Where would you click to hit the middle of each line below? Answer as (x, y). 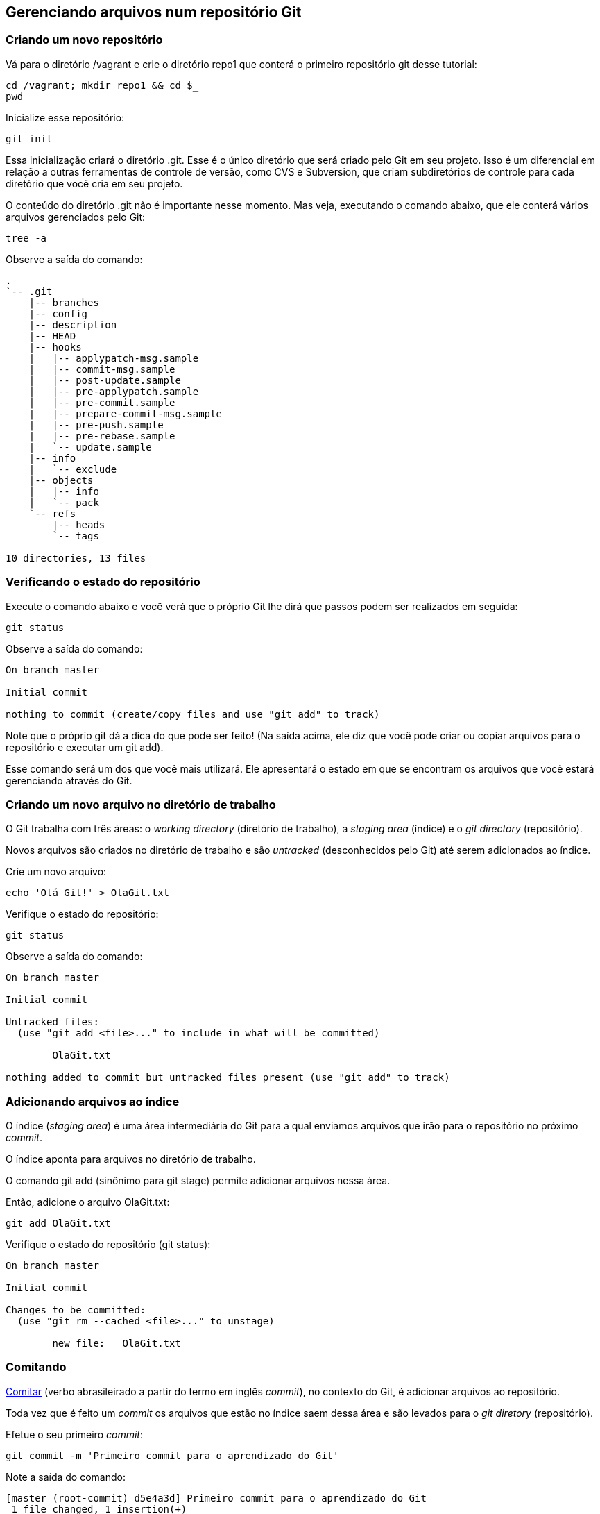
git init (29, 138)
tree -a (26, 238)
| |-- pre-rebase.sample (102, 436)
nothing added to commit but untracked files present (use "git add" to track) (228, 1078)
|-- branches (64, 302)
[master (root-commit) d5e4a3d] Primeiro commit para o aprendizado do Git (216, 1498)
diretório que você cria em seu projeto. (94, 183)
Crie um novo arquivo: (56, 872)
